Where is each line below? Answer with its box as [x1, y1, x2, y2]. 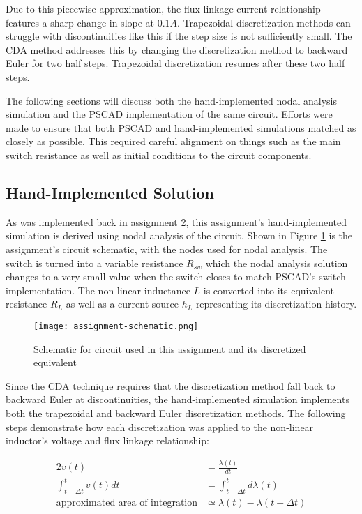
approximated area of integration [56, 498, 198, 508]
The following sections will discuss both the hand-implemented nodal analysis [6, 93, 337, 107]
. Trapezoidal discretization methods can [177, 15, 351, 29]
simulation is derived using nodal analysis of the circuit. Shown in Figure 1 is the [6, 228, 353, 243]
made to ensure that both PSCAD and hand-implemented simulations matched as [6, 120, 356, 135]
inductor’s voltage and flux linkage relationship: [6, 433, 209, 448]
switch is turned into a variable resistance [6, 255, 183, 270]
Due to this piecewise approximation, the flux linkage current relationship [6, 1, 321, 15]
